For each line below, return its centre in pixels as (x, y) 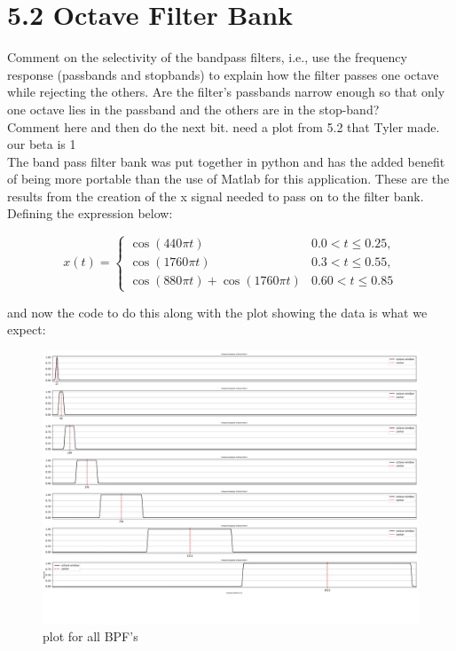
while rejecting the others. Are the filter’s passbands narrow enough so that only (226, 92)
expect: (27, 329)
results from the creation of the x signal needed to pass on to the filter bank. (216, 196)
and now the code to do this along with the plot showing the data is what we (217, 312)
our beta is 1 (42, 144)
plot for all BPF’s (90, 636)
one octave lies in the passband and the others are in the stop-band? (193, 109)
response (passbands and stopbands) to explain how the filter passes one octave (223, 74)
